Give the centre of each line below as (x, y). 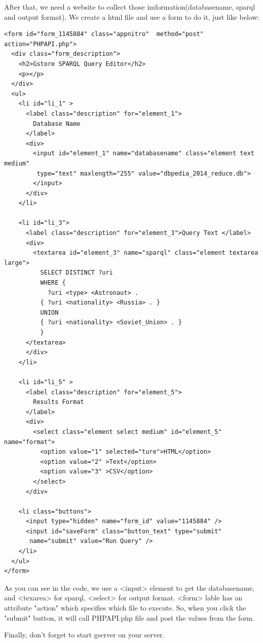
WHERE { (53, 283)
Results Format (59, 402)
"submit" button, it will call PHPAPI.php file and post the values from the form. (129, 617)
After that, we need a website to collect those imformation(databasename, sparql (130, 7)
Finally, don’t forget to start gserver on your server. (84, 635)
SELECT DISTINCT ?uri (77, 273)
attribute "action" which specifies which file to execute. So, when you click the (125, 608)
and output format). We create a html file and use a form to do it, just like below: (132, 16)
